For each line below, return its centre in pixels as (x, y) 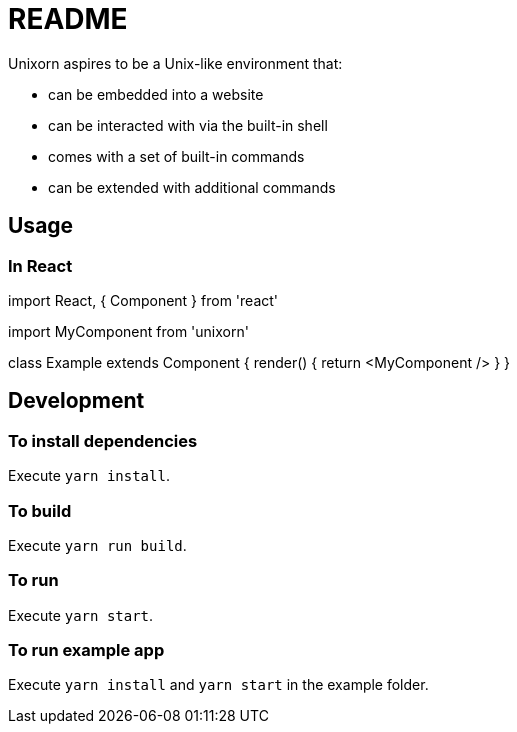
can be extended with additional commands (192, 187)
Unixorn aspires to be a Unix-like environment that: (175, 63)
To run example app (86, 650)
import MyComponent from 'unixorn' (128, 331)
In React (40, 265)
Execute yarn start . (81, 615)
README (68, 19)
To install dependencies (103, 440)
